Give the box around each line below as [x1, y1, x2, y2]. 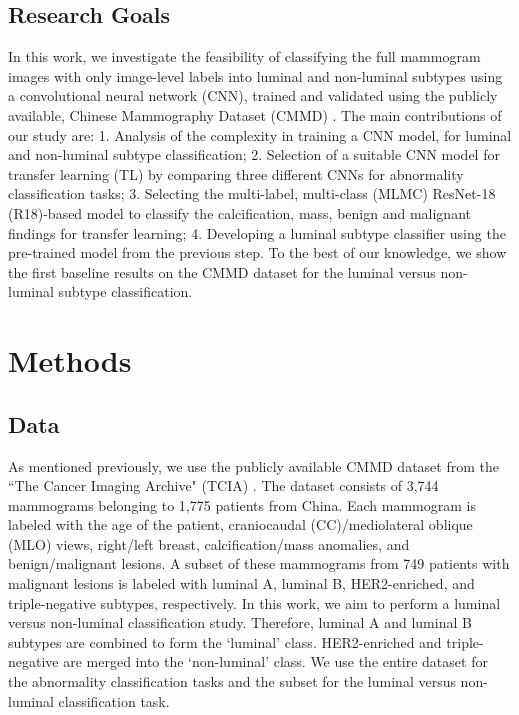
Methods [8, 340, 132, 381]
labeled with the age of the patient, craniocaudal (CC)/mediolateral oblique [8, 514, 473, 535]
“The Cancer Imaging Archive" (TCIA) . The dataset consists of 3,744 [8, 475, 439, 496]
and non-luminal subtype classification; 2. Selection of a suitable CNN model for [8, 144, 500, 165]
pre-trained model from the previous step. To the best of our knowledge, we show [8, 242, 507, 263]
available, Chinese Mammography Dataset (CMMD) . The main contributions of [8, 104, 502, 125]
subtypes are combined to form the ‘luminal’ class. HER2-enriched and [8, 631, 442, 652]
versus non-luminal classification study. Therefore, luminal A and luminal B [8, 612, 472, 633]
